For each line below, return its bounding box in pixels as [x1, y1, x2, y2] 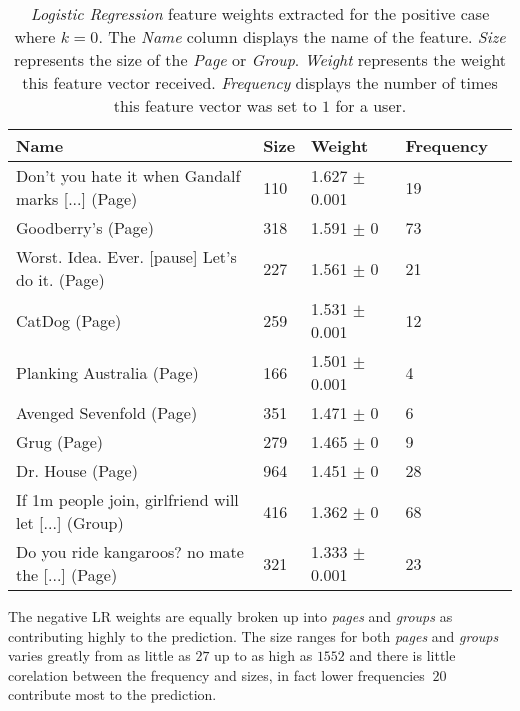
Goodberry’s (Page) [16, 216, 154, 239]
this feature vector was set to [113, 94, 317, 117]
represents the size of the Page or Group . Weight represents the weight [13, 48, 507, 71]
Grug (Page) [16, 430, 104, 453]
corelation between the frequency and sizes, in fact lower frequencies [8, 664, 425, 685]
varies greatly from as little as [8, 645, 191, 666]
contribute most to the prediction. [8, 684, 217, 705]
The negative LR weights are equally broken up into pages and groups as [8, 606, 453, 626]
